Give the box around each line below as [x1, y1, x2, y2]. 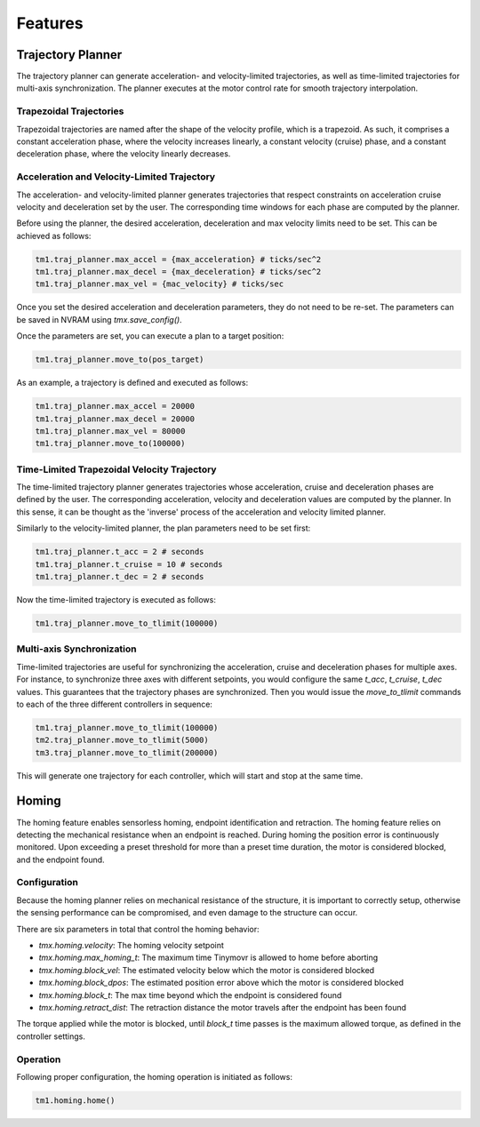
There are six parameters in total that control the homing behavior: [16, 923, 260, 934]
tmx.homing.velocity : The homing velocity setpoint [38, 940, 224, 951]
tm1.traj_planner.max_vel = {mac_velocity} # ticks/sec [35, 279, 284, 289]
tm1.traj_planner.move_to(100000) [35, 438, 186, 449]
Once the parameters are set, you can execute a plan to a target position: [16, 331, 284, 341]
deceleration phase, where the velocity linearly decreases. [16, 148, 231, 159]
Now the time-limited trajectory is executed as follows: [16, 595, 217, 604]
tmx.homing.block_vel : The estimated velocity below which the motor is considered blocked [38, 964, 375, 975]
